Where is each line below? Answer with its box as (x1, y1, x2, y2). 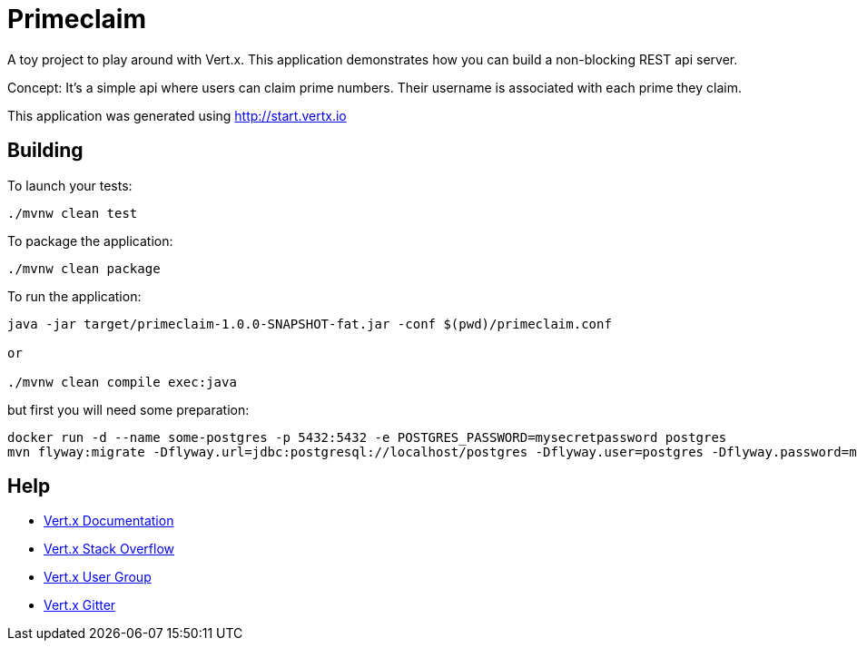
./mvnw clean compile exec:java (7, 374, 237, 389)
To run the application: (7, 288, 142, 304)
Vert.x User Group (44, 569, 152, 585)
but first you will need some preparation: (7, 401, 250, 417)
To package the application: (7, 232, 173, 249)
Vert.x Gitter (44, 597, 116, 614)
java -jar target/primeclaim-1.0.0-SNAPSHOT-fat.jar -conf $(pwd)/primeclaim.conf (7, 316, 612, 331)
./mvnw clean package (7, 260, 161, 276)
